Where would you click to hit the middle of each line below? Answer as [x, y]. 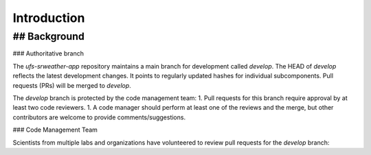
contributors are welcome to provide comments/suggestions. [99, 117]
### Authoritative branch [48, 53]
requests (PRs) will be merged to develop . [72, 85]
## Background [49, 36]
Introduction [49, 18]
